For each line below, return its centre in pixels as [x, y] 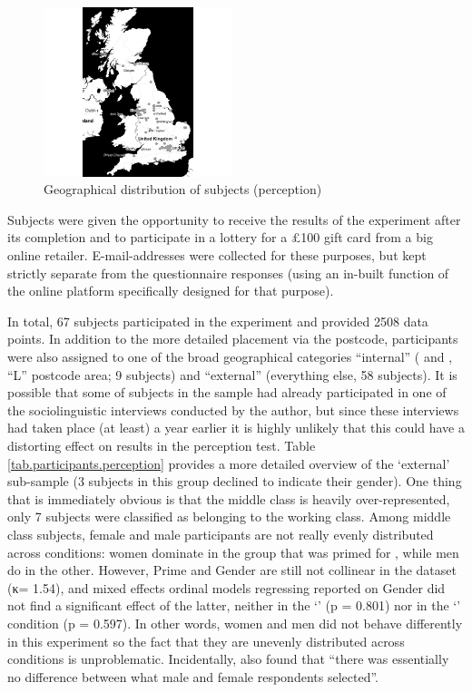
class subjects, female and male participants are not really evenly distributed [221, 534]
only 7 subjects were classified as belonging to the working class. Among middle [229, 517]
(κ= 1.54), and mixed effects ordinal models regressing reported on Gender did [226, 587]
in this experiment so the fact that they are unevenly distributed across [206, 641]
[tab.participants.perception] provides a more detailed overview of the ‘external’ [229, 463]
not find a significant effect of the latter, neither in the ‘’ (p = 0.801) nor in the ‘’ [234, 605]
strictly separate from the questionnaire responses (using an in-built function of [228, 273]
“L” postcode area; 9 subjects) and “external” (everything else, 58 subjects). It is [232, 374]
